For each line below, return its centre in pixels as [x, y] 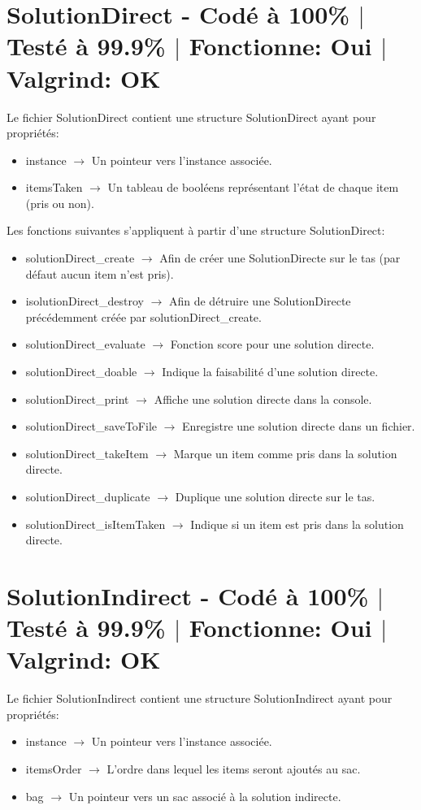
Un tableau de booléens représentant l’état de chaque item [253, 187]
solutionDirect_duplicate [88, 496]
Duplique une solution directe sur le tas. [275, 496]
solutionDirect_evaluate [85, 344]
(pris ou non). [60, 203]
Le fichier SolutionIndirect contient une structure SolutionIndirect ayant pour [200, 698]
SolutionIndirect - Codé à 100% [188, 595]
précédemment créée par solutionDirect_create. [143, 316]
